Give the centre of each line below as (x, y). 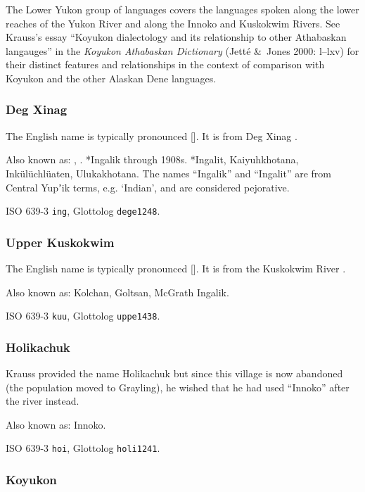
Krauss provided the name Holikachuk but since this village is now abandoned (174, 373)
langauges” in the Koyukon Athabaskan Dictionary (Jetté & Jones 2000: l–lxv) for (182, 50)
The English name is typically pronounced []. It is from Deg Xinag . (152, 135)
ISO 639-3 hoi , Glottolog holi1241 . (83, 448)
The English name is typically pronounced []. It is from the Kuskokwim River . (176, 269)
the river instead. (43, 401)
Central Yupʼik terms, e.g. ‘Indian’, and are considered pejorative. (148, 187)
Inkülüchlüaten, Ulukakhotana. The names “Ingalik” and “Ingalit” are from (168, 173)
